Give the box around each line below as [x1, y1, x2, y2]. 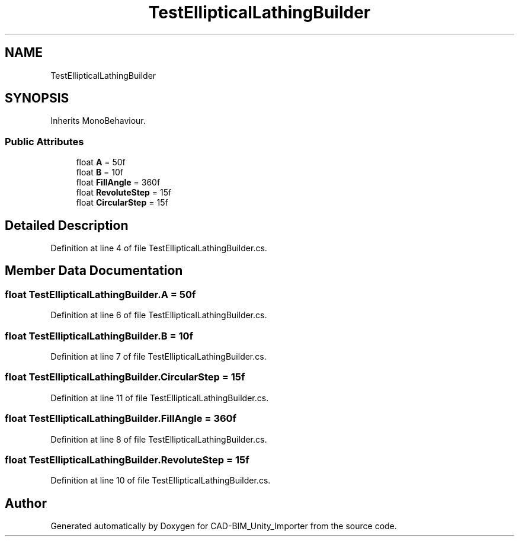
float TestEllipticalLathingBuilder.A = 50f [5, 288, 196, 300]
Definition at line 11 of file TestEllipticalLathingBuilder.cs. [50, 392, 269, 403]
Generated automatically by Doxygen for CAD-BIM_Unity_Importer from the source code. [50, 521, 397, 532]
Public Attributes [5, 135, 84, 148]
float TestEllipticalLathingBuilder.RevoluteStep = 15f [5, 453, 249, 466]
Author [5, 495, 47, 511]
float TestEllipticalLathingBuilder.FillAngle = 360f [5, 412, 237, 425]
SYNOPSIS [5, 91, 69, 106]
